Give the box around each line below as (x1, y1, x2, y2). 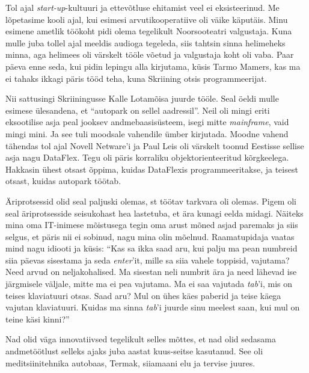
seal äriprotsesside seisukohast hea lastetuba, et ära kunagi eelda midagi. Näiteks (5, 206, 304, 219)
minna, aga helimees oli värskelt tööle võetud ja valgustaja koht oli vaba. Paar (5, 48, 294, 61)
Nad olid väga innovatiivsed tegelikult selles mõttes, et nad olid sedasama (5, 333, 276, 345)
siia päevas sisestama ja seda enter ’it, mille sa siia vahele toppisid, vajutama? (5, 253, 290, 266)
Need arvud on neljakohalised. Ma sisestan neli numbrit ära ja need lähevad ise (5, 265, 297, 278)
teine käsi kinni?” (5, 312, 70, 325)
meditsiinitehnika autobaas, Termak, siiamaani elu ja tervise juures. (5, 356, 255, 369)
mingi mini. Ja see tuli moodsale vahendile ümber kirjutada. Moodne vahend (5, 127, 289, 140)
